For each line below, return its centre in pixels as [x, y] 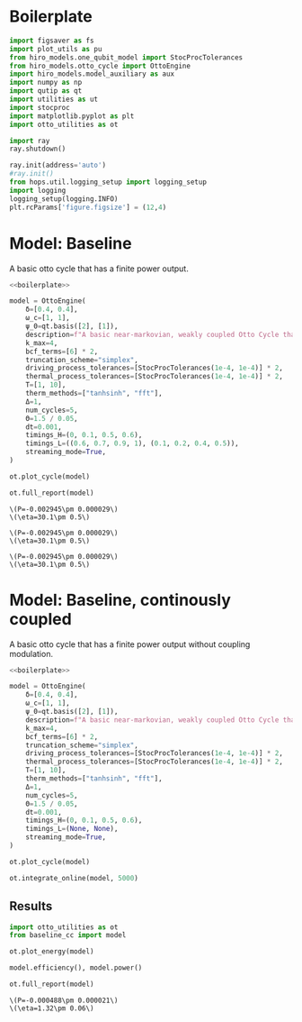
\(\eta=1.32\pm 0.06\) [52, 1008]
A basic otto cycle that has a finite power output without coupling [130, 644]
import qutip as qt [46, 91]
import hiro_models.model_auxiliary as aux [92, 74]
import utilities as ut [54, 100]
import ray [30, 141]
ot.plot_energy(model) [52, 952]
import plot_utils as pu [56, 49]
